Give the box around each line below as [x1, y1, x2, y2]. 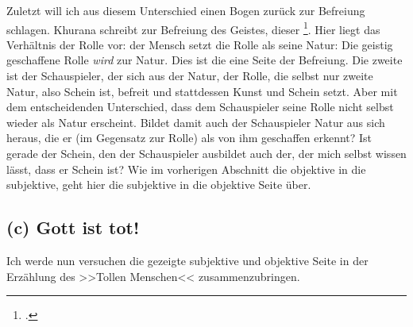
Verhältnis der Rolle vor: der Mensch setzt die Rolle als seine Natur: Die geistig [6, 36, 393, 52]
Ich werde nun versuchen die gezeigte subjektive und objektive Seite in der [6, 252, 369, 268]
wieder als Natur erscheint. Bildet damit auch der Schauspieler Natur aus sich [6, 113, 385, 130]
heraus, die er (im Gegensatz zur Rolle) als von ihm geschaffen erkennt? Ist [6, 129, 372, 146]
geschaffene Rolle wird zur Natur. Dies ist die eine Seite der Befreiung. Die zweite [6, 52, 403, 68]
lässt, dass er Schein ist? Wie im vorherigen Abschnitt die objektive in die [6, 160, 366, 177]
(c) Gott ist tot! [6, 215, 140, 240]
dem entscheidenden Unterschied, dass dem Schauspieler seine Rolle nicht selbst [6, 98, 394, 115]
